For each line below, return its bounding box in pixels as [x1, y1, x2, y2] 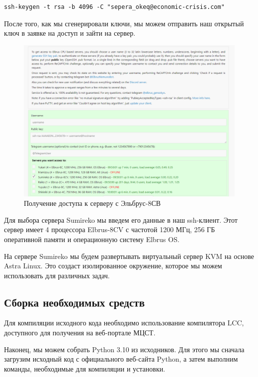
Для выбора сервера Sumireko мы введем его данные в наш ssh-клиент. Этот [4, 214, 238, 225]
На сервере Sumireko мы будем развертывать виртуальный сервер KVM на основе [4, 251, 254, 261]
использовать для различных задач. [4, 270, 110, 280]
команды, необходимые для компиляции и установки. [4, 363, 166, 374]
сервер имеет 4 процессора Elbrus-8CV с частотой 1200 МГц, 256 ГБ [4, 224, 215, 235]
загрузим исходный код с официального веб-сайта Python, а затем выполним [4, 354, 238, 364]
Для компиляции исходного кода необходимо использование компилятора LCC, [4, 317, 244, 328]
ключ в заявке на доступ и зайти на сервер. [4, 28, 136, 38]
